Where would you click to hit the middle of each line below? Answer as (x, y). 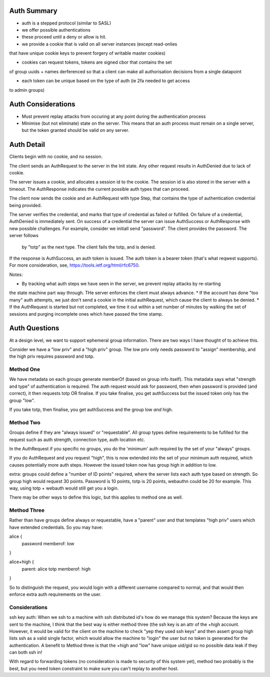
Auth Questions (34, 328)
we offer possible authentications (56, 30)
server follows (24, 236)
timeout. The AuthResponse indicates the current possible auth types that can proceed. (99, 189)
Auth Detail (27, 145)
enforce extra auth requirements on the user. (55, 594)
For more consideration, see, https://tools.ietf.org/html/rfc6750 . (74, 265)
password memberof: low (48, 543)
